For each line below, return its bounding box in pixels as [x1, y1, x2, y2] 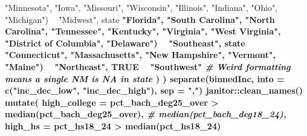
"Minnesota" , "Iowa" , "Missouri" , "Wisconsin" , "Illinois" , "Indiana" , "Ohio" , [5, 1, 278, 13]
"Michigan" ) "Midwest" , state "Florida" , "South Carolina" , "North [5, 13, 275, 25]
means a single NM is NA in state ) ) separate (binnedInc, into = [5, 72, 285, 85]
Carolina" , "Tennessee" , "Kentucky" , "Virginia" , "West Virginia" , [5, 25, 281, 37]
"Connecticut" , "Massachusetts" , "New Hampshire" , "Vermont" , [5, 48, 276, 61]
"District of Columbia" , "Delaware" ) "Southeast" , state [5, 36, 245, 49]
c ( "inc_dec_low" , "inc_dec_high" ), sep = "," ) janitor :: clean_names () [5, 84, 303, 97]
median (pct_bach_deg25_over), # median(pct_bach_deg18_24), [5, 108, 286, 120]
